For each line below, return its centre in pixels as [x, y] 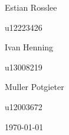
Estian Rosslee [31, 7]
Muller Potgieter [34, 87]
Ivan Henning [29, 47]
